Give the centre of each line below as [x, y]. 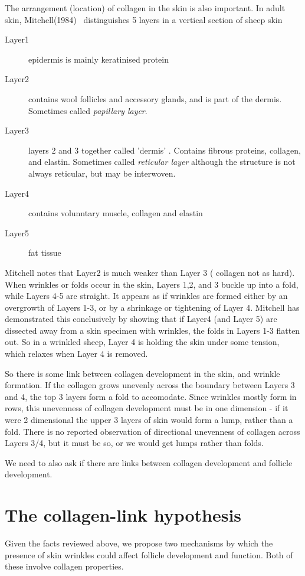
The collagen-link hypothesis [123, 515]
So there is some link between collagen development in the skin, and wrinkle [142, 373]
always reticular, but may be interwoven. [102, 173]
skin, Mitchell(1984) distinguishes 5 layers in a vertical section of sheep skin [144, 19]
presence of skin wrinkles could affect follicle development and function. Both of [149, 554]
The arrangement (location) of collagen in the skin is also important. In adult [145, 8]
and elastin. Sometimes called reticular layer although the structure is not [162, 162]
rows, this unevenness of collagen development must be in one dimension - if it [147, 408]
